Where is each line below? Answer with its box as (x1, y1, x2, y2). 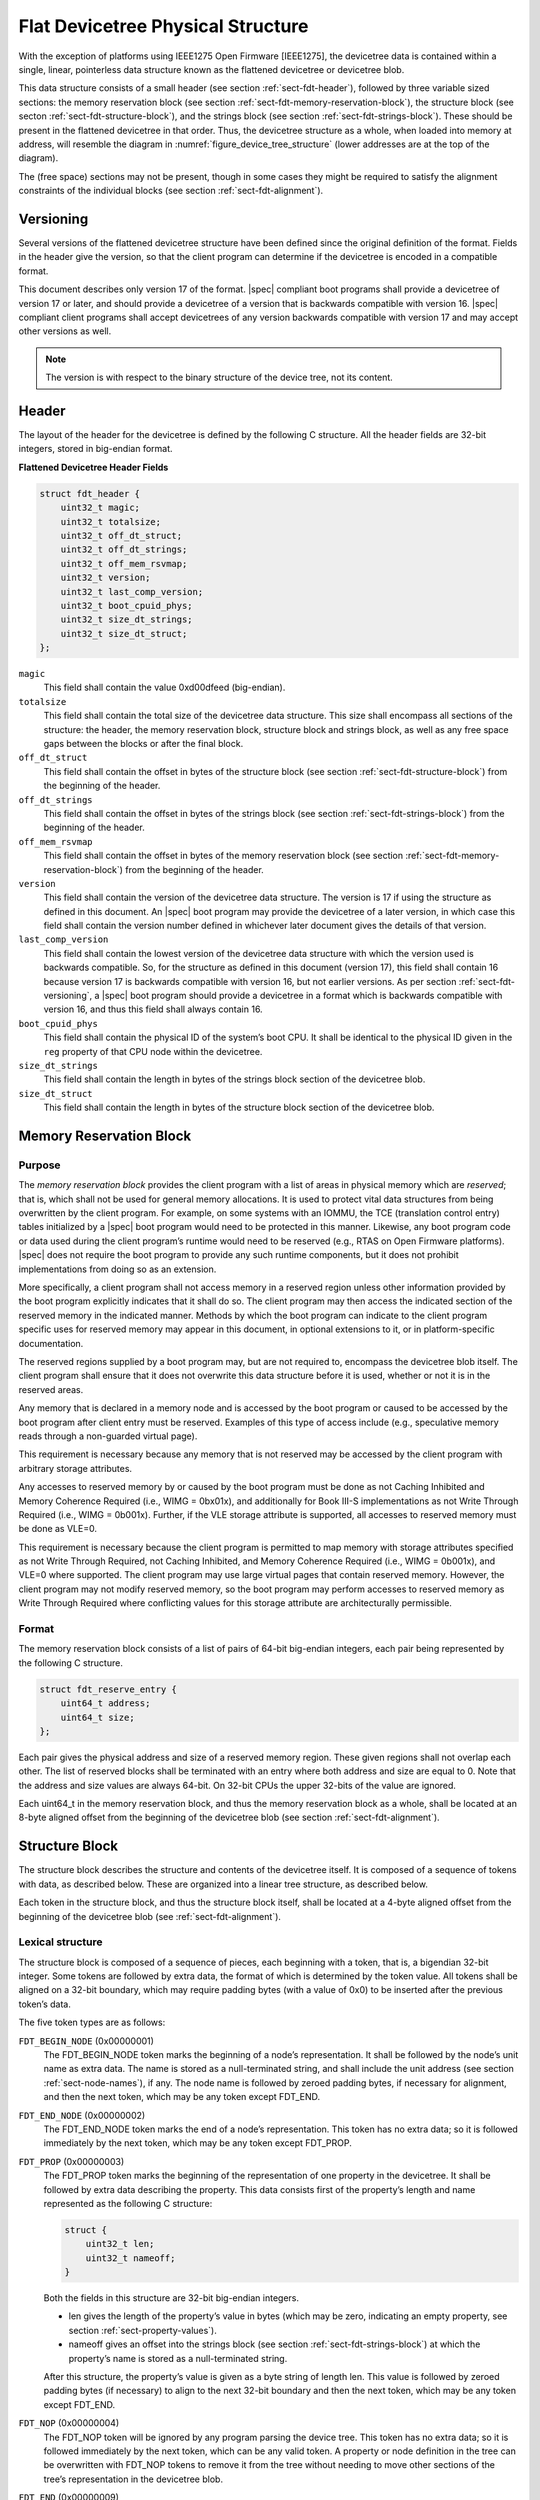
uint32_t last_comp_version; (60, 586, 204, 597)
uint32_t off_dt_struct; (60, 530, 183, 541)
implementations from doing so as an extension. (18, 1263, 217, 1275)
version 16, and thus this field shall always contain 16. (43, 1003, 264, 1015)
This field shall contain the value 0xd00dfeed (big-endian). (43, 681, 286, 694)
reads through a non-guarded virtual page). (18, 1430, 198, 1442)
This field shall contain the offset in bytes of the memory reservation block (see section (43, 850, 404, 862)
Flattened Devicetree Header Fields (18, 461, 169, 473)
